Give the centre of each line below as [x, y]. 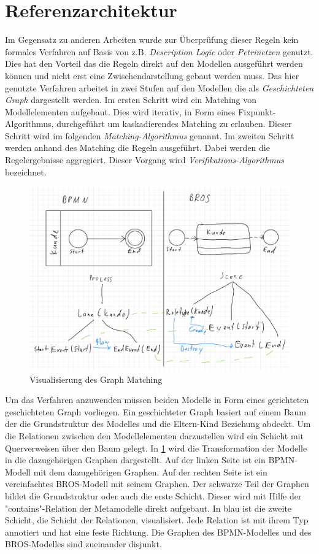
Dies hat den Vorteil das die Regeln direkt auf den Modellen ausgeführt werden [154, 63]
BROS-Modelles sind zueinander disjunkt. [83, 544]
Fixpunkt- [257, 111]
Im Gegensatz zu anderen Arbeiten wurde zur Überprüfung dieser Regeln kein [152, 40]
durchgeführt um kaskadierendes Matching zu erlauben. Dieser [174, 124]
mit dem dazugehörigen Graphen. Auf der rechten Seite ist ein [150, 471]
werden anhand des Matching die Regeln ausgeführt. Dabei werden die [137, 148]
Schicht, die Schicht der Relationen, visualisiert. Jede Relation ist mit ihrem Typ [157, 520]
